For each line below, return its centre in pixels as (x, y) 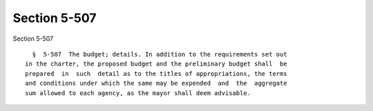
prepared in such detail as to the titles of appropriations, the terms (156, 73)
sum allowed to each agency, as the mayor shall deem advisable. (138, 93)
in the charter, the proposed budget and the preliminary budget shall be (156, 64)
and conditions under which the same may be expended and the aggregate (156, 83)
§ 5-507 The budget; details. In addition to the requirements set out (160, 54)
